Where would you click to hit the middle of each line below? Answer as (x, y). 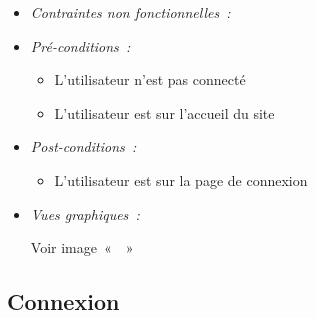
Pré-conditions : (80, 45)
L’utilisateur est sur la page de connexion (181, 179)
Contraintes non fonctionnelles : (130, 12)
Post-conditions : (83, 146)
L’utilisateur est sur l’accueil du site (164, 112)
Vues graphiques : (85, 213)
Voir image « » (82, 247)
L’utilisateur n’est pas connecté (150, 79)
